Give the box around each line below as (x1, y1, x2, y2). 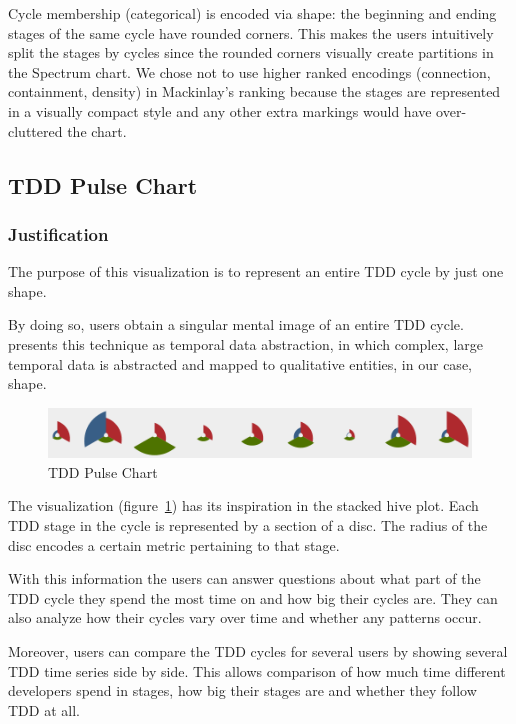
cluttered (8, 120, 63, 141)
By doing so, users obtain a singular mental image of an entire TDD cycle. (8, 314, 464, 335)
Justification (8, 221, 109, 246)
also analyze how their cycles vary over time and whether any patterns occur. (8, 607, 482, 628)
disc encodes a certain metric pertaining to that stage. (8, 534, 340, 555)
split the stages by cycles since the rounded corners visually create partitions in (8, 42, 494, 63)
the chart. (67, 120, 127, 141)
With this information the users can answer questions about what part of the (8, 568, 481, 589)
